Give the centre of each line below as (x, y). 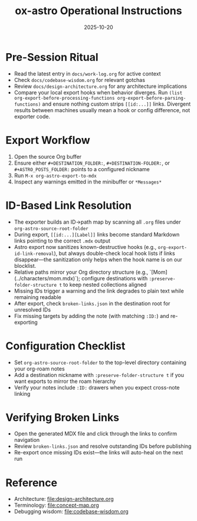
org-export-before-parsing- (152, 98)
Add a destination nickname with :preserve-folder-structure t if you (99, 375)
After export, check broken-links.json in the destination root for (92, 303)
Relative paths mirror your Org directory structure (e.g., (81, 272)
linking (22, 394)
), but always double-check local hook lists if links (114, 253)
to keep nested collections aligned (105, 284)
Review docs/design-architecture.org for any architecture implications (100, 86)
